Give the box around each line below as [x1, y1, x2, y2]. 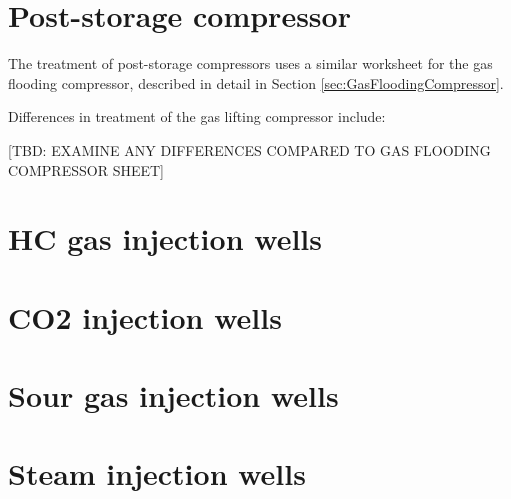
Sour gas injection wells [8, 375, 339, 416]
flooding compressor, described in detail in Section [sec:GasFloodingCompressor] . [8, 72, 504, 93]
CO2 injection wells [8, 296, 282, 337]
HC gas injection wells [8, 218, 322, 259]
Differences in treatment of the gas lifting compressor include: [8, 106, 386, 127]
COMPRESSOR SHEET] [8, 159, 164, 180]
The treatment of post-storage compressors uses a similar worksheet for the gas [8, 53, 493, 74]
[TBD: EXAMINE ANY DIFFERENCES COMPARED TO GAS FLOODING [8, 139, 491, 160]
